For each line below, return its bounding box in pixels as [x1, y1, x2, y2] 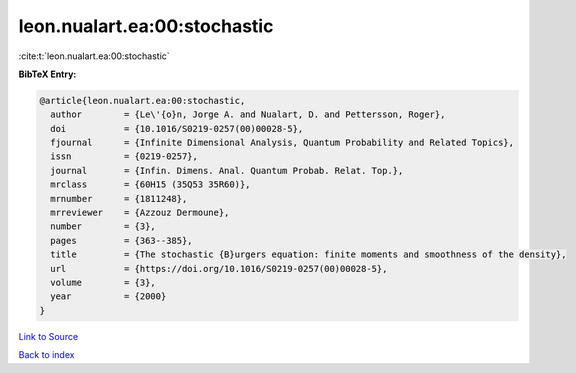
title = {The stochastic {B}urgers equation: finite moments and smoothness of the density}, [50, 249, 567, 260]
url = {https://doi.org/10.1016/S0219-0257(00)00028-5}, [50, 263, 388, 274]
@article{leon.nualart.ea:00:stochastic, [39, 95, 246, 106]
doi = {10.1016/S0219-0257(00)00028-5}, [50, 123, 304, 134]
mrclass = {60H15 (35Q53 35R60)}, [50, 179, 251, 190]
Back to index [18, 349, 75, 361]
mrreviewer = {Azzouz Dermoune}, [50, 207, 230, 219]
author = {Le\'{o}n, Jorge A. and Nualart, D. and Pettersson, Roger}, [50, 109, 446, 120]
